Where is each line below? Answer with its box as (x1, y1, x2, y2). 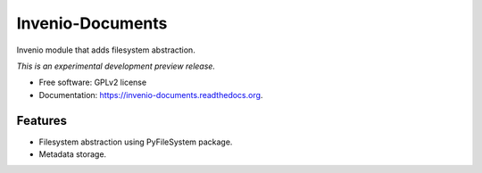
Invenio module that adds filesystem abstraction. (16, 45, 195, 55)
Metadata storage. (38, 149, 107, 160)
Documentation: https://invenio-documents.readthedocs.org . (38, 89, 263, 100)
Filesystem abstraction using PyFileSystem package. (38, 136, 233, 147)
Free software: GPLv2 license (38, 77, 147, 88)
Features (16, 112, 67, 128)
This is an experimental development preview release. (16, 61, 216, 71)
